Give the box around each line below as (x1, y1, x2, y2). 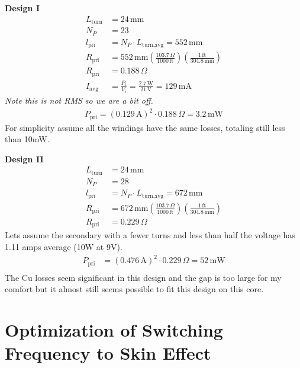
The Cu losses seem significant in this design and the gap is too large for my (5, 271, 282, 283)
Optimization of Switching (5, 317, 223, 341)
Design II (5, 152, 44, 165)
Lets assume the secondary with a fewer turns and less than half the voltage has (5, 229, 295, 241)
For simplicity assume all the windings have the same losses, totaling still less (5, 121, 285, 133)
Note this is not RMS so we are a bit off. (5, 94, 153, 107)
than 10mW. (5, 133, 50, 145)
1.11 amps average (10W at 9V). (5, 240, 122, 252)
